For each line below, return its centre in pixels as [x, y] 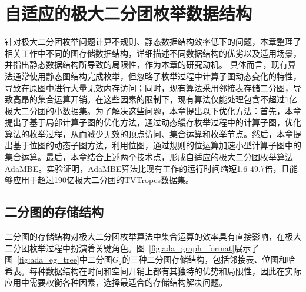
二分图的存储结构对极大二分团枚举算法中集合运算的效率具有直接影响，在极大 [153, 236]
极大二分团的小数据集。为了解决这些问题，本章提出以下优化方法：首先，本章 [153, 110]
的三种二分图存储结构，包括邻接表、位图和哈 [209, 259]
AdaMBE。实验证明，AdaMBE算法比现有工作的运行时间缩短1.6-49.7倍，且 [147, 168]
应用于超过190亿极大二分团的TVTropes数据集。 [103, 180]
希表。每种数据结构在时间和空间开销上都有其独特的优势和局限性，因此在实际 [153, 271]
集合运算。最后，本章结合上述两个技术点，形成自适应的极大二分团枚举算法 [149, 157]
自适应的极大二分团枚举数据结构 [129, 13]
